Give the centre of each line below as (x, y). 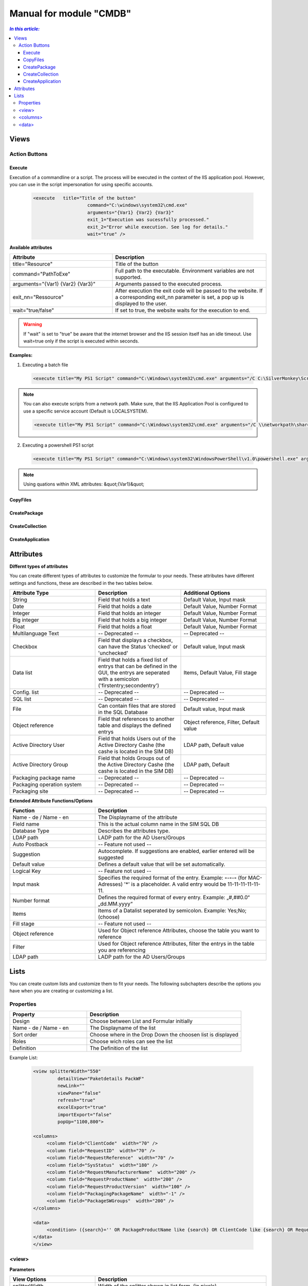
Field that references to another (136, 719)
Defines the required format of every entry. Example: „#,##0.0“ (174, 898)
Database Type (31, 831)
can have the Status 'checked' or (138, 647)
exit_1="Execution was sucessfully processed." (148, 220)
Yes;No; (237, 910)
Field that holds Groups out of (134, 758)
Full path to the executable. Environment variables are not (185, 271)
